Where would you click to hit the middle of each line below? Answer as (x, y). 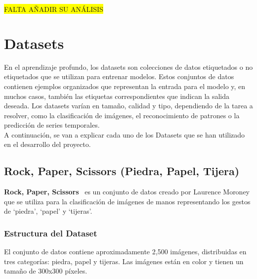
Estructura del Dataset (51, 233)
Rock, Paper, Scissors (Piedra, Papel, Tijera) (122, 171)
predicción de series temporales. (52, 125)
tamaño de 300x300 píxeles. (46, 271)
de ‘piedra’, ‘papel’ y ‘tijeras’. (48, 211)
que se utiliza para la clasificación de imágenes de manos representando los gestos (127, 201)
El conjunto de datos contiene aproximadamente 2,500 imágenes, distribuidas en (125, 252)
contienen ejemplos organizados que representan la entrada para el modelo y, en (125, 86)
